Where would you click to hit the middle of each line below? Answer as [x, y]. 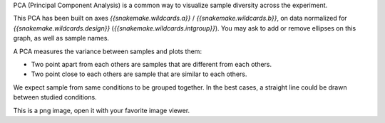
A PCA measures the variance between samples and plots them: [108, 51]
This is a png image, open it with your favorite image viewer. [102, 110]
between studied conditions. [55, 97]
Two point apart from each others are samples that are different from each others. [152, 64]
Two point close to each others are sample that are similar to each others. [139, 74]
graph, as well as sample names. [61, 38]
